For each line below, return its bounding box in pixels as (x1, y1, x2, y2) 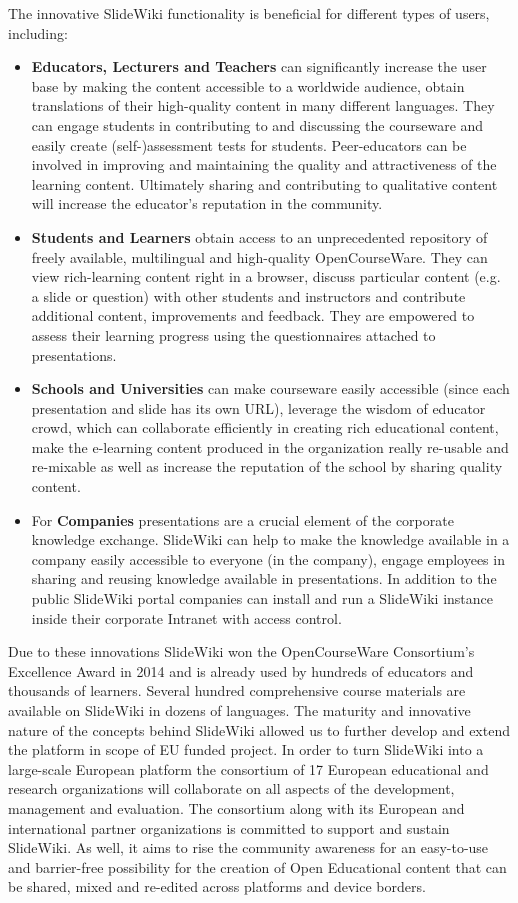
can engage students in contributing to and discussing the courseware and (31, 114, 484, 135)
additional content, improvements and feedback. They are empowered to (31, 305, 475, 326)
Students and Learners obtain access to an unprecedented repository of (31, 226, 488, 247)
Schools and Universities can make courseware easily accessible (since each (31, 378, 510, 399)
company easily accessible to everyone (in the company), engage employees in (31, 548, 505, 569)
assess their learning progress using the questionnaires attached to (31, 324, 436, 345)
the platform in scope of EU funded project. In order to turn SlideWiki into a (8, 739, 484, 760)
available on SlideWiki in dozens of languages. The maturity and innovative (8, 700, 471, 720)
